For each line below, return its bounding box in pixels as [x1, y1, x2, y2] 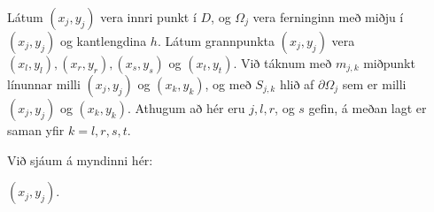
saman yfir [7, 121, 65, 139]
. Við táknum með [233, 54, 332, 72]
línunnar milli [7, 75, 81, 93]
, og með [205, 75, 252, 93]
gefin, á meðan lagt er [308, 99, 427, 117]
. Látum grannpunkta [157, 32, 275, 49]
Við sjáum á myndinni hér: [7, 150, 153, 169]
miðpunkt [363, 54, 415, 72]
